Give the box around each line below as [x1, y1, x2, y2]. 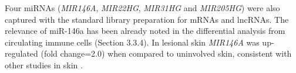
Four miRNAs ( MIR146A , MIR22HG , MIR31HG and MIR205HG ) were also [5, 2, 280, 13]
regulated [5, 47, 38, 60]
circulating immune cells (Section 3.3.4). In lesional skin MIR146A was [5, 36, 260, 48]
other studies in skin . [5, 58, 83, 71]
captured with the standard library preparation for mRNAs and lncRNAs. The [5, 13, 289, 25]
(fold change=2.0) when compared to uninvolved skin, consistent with [41, 47, 292, 60]
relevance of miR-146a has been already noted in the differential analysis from [5, 25, 285, 37]
